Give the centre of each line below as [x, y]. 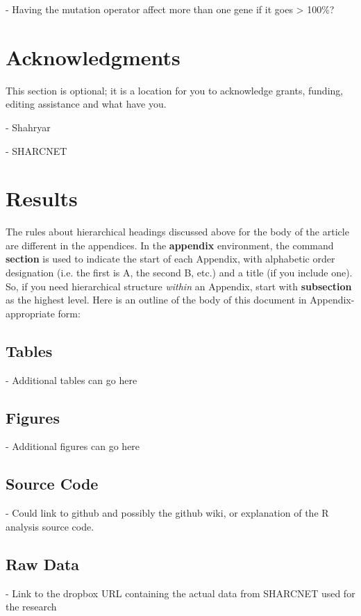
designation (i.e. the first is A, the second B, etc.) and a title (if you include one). [179, 272]
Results [42, 198]
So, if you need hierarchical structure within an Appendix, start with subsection [179, 286]
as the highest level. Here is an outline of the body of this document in [156, 300]
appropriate [30, 313]
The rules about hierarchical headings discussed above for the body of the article [177, 232]
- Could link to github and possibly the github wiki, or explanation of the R [167, 513]
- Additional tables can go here [72, 380]
